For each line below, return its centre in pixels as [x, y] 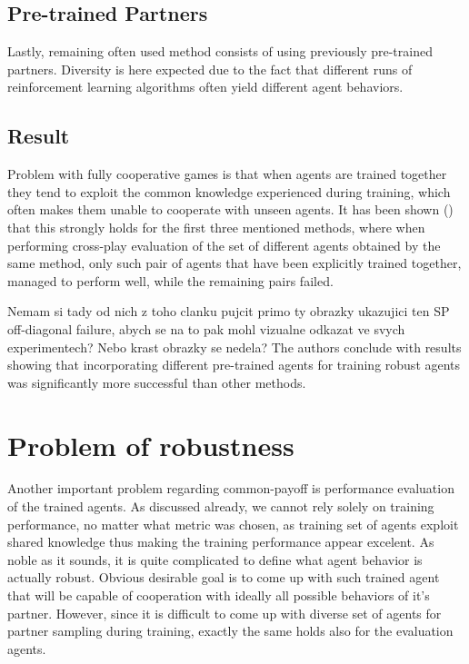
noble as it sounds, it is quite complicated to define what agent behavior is [215, 559]
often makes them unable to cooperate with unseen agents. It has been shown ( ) [230, 209]
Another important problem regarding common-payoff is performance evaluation [231, 488]
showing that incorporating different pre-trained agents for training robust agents [234, 365]
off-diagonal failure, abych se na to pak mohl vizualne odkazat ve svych [206, 328]
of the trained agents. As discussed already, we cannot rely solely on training [221, 506]
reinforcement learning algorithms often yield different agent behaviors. [205, 87]
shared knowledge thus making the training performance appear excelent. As [221, 542]
